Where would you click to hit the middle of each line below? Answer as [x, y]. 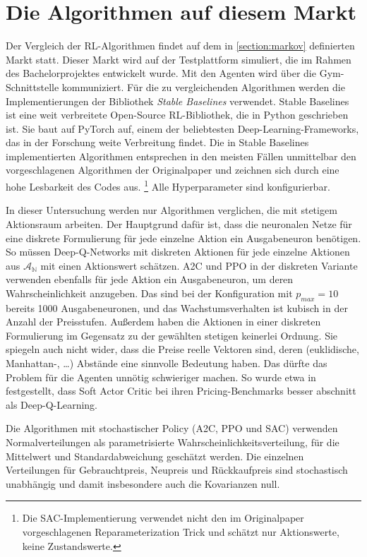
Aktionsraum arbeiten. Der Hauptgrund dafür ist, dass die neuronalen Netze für [179, 223]
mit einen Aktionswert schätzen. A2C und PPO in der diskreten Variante [199, 265]
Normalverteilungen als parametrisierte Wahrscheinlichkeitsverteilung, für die [173, 442]
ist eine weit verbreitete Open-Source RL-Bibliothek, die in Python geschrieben [177, 115]
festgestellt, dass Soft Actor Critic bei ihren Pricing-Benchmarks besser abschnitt [181, 391]
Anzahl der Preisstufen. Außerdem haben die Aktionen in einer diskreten [163, 322]
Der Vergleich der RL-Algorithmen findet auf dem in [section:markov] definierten [180, 46]
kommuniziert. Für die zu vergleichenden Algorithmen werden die [203, 86]
